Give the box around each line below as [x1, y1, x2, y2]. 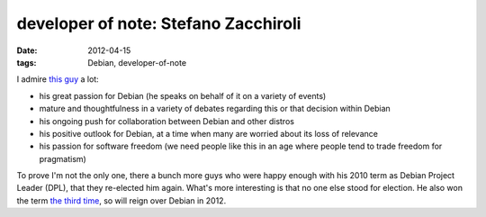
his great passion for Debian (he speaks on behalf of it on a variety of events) [39, 90, 327, 101]
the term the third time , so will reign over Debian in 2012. [16, 194, 227, 206]
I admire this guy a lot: [16, 74, 99, 85]
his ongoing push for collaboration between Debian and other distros [39, 115, 294, 126]
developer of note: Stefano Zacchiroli [16, 14, 301, 33]
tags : [16, 57, 37, 68]
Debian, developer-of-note [87, 57, 187, 68]
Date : [16, 45, 38, 56]
